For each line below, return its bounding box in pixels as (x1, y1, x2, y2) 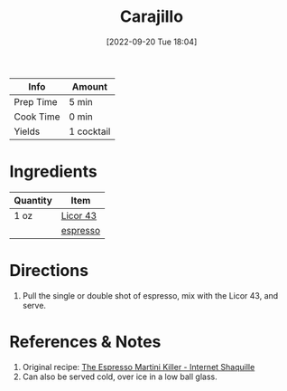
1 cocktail (69, 125, 111, 138)
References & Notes (9, 332, 162, 352)
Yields (14, 125, 41, 138)
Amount (71, 80, 108, 92)
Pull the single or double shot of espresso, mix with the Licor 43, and (22, 290, 279, 300)
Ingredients (9, 161, 97, 182)
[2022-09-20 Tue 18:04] (106, 36, 198, 47)
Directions (9, 261, 88, 281)
